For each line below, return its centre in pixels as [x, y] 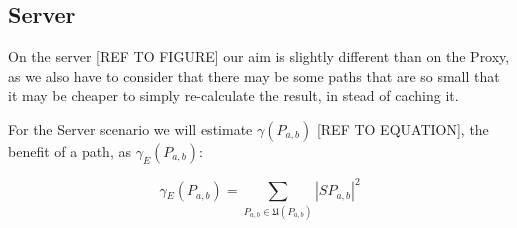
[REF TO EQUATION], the [402, 128]
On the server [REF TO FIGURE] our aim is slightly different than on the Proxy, [259, 56]
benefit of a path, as [69, 150]
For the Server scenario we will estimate [130, 128]
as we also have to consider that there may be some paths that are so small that [254, 75]
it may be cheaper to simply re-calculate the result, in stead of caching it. [233, 95]
